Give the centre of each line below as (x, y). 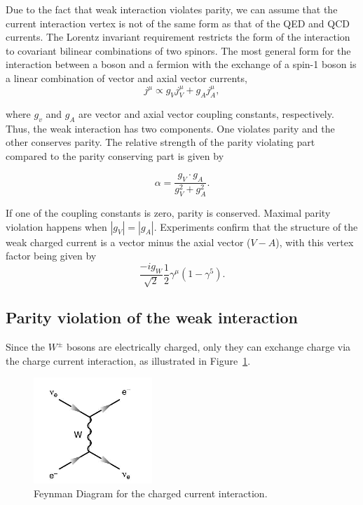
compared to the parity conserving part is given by (115, 155)
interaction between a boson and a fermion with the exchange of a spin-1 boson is (181, 64)
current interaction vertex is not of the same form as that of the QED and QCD (178, 23)
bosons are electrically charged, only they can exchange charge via (208, 347)
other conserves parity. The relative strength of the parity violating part (160, 142)
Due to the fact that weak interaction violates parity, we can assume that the (172, 9)
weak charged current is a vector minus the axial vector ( (128, 242)
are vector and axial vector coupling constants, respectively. (206, 113)
